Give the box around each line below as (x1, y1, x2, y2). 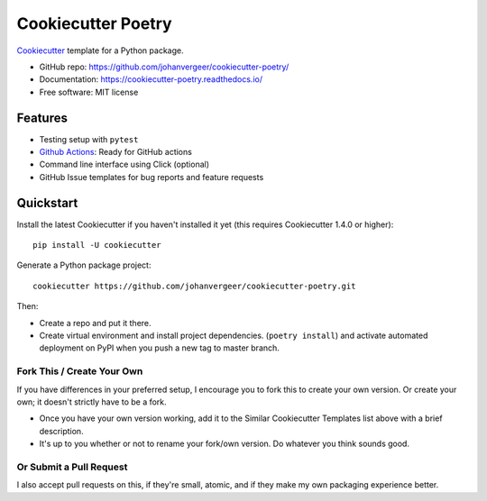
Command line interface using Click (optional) (39, 159, 210, 170)
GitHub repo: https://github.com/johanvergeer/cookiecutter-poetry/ (39, 61, 289, 72)
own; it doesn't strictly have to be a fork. (16, 396, 167, 407)
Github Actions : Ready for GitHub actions (39, 147, 193, 158)
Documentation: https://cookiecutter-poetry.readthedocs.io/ (39, 74, 263, 85)
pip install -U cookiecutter (32, 240, 161, 250)
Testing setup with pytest (39, 133, 139, 144)
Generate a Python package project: (16, 260, 152, 270)
